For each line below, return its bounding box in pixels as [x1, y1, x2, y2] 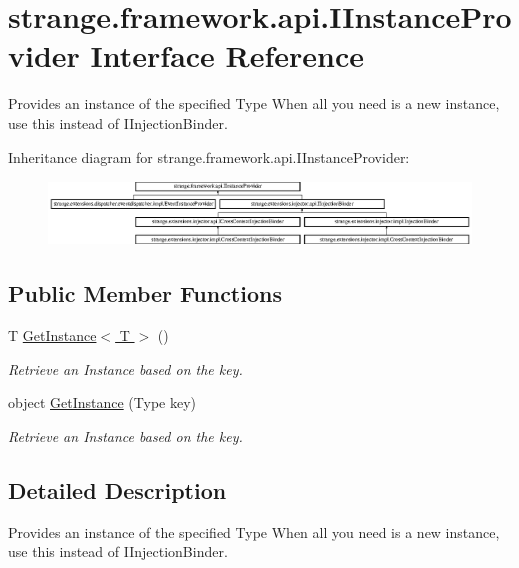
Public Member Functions [8, 278, 282, 309]
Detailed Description [8, 474, 227, 505]
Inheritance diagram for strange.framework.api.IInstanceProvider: [8, 146, 410, 167]
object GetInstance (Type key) [8, 392, 196, 413]
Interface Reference [90, 35, 365, 76]
